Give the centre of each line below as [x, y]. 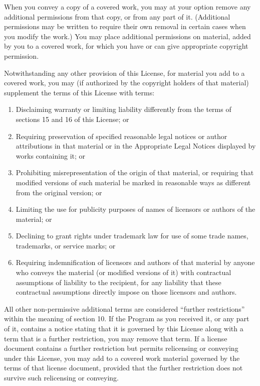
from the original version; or [59, 192]
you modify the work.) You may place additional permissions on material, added [127, 36]
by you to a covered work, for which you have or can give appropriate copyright [126, 46]
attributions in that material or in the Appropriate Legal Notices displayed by [136, 146]
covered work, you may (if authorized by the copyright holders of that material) [126, 83]
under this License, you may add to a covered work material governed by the [122, 358]
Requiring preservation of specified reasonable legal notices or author [121, 136]
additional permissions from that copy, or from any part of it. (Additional [117, 16]
